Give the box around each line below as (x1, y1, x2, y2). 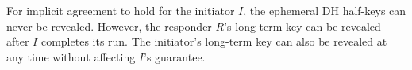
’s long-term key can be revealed (224, 17, 381, 34)
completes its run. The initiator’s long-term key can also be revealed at (40, 33, 387, 50)
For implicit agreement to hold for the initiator (6, 2, 235, 18)
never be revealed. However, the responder (6, 17, 212, 34)
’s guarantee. (144, 48, 206, 64)
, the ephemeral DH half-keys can (243, 2, 406, 18)
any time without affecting (6, 48, 136, 64)
